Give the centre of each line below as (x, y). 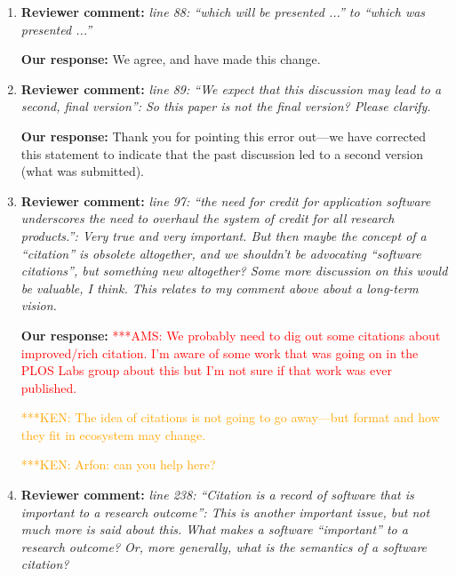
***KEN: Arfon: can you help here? (118, 464)
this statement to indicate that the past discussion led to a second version (222, 153)
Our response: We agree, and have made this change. (171, 59)
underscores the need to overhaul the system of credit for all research (208, 218)
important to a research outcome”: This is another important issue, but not (225, 512)
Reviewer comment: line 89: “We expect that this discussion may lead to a (231, 88)
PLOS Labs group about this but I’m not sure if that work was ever (206, 370)
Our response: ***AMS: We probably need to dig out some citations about (231, 335)
